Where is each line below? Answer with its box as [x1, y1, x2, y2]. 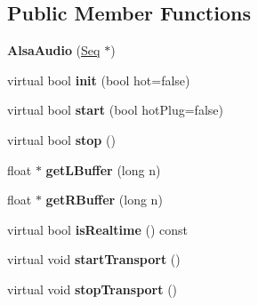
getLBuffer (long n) [45, 160, 161, 179]
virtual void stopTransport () [7, 279, 178, 298]
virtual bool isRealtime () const [7, 220, 188, 238]
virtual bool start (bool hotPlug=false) [7, 100, 223, 119]
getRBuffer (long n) [45, 190, 163, 209]
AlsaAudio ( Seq [7, 41, 101, 60]
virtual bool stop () [7, 130, 116, 148]
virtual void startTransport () [7, 250, 181, 269]
